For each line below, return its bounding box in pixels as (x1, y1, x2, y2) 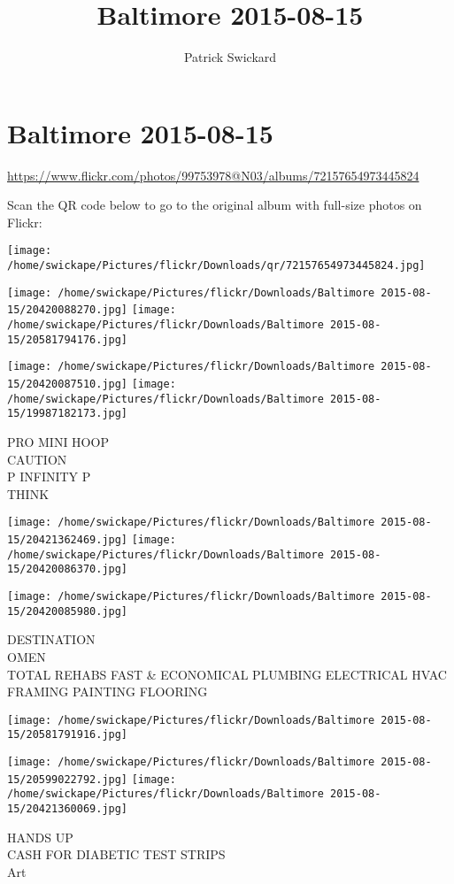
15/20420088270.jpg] (7, 304, 128, 317)
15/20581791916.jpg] (7, 728, 128, 742)
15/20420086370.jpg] (7, 563, 128, 576)
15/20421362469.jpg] (7, 534, 128, 547)
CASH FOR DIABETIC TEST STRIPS (7, 845, 226, 864)
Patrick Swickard (183, 48, 277, 66)
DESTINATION (7, 630, 96, 649)
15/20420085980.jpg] (7, 604, 128, 618)
